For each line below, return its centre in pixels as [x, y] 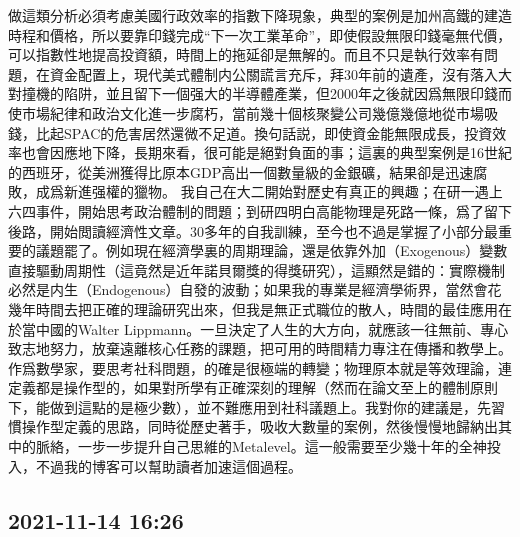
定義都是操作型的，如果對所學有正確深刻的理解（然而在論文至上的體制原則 [253, 387]
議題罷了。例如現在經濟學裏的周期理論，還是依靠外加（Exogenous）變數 [271, 250]
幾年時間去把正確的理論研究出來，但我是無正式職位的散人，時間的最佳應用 [253, 308]
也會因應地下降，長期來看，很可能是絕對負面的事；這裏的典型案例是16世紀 [266, 152]
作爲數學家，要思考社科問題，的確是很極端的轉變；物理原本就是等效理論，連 [260, 367]
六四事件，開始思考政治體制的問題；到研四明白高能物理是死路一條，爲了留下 [260, 210]
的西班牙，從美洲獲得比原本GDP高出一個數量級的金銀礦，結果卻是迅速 [241, 171]
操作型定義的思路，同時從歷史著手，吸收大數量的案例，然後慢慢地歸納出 [259, 426]
